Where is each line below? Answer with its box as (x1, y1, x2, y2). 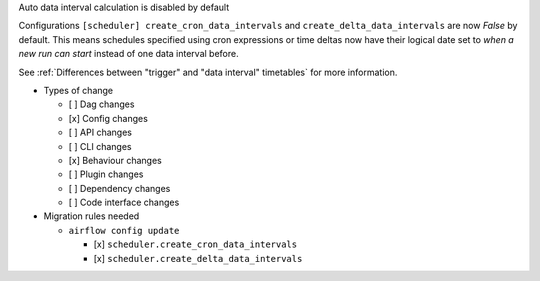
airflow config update (68, 225, 180, 236)
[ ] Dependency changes (68, 182, 171, 194)
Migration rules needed (43, 210, 140, 222)
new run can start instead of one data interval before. (18, 48, 239, 60)
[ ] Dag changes (68, 98, 135, 110)
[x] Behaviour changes (68, 154, 162, 166)
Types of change (43, 84, 114, 96)
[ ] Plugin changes (68, 168, 144, 180)
